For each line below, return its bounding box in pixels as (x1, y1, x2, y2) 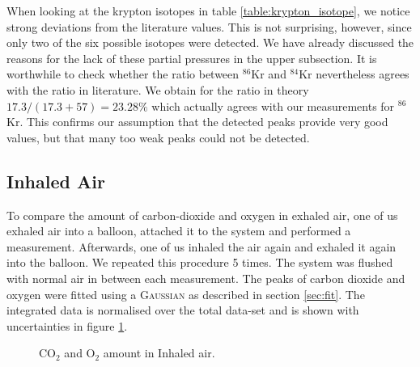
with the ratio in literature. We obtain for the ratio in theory (6, 81, 309, 98)
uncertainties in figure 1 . (6, 317, 128, 334)
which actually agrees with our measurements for (151, 97, 395, 114)
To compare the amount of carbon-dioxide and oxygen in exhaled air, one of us (6, 206, 398, 223)
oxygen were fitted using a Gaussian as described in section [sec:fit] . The (6, 285, 365, 302)
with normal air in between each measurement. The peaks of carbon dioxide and (6, 269, 405, 286)
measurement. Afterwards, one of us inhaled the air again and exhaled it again (6, 238, 397, 255)
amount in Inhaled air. (103, 344, 215, 361)
